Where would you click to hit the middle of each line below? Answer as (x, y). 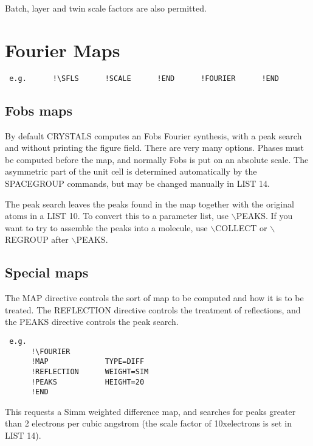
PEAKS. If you (264, 216)
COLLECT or (241, 227)
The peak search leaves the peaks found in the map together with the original (150, 204)
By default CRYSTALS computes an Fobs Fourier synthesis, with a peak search (153, 135)
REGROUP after (37, 239)
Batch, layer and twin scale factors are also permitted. (106, 8)
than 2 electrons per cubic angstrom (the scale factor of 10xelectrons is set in (148, 423)
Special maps (47, 272)
